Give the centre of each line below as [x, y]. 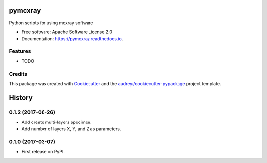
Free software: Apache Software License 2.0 [67, 32]
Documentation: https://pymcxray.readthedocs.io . [72, 39]
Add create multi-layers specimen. [57, 122]
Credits [18, 74]
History [21, 98]
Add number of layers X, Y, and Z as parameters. [71, 129]
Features [20, 51]
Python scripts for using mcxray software [51, 23]
